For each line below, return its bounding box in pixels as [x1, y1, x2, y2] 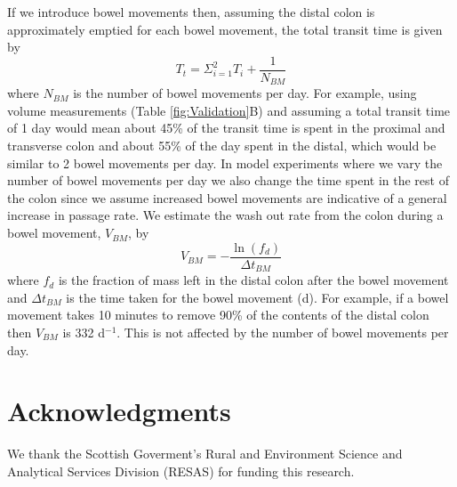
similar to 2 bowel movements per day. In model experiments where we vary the [7, 153, 443, 172]
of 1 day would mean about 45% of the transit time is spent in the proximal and [7, 118, 445, 137]
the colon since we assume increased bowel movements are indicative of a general [7, 188, 447, 207]
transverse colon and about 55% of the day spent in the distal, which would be [7, 136, 437, 155]
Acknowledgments [7, 393, 231, 429]
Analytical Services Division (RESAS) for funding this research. [7, 461, 355, 480]
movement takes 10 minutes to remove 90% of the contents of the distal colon [7, 305, 429, 324]
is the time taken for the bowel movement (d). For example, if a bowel [66, 288, 449, 306]
